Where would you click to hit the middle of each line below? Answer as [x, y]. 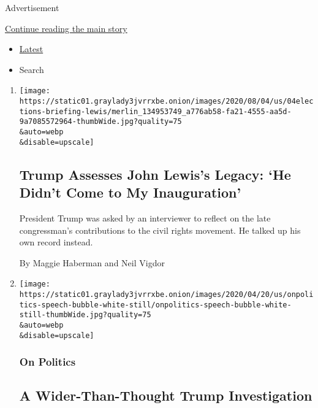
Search [32, 69]
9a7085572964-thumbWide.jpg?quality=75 [100, 122]
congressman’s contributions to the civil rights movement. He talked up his [160, 230]
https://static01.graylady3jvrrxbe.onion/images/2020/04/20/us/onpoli [166, 294]
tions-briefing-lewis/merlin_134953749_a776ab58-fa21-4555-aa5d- [155, 111]
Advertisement [32, 7]
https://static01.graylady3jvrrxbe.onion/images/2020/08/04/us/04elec [166, 102]
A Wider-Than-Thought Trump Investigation [166, 395]
